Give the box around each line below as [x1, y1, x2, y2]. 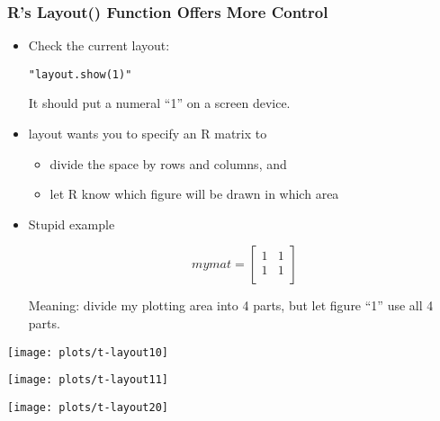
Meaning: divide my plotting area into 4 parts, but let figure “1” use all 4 [28, 296, 434, 315]
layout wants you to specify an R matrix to [28, 124, 267, 143]
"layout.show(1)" [28, 67, 132, 81]
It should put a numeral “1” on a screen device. [28, 94, 291, 112]
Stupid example [28, 214, 115, 233]
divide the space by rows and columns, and [49, 154, 287, 173]
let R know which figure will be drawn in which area [49, 184, 339, 203]
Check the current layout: [28, 36, 170, 55]
